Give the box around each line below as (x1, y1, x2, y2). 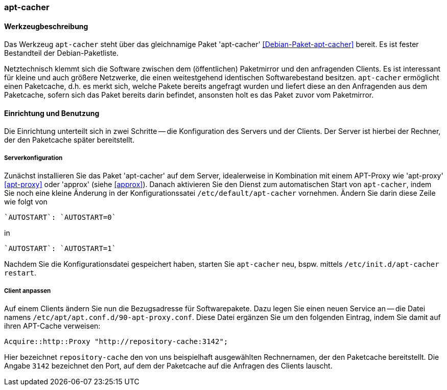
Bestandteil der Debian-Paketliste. (4, 49, 119, 58)
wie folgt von (4, 197, 48, 207)
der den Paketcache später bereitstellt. (4, 135, 135, 145)
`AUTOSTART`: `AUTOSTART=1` (4, 244, 116, 253)
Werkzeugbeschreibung (4, 21, 88, 31)
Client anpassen (4, 287, 51, 294)
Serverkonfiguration (4, 154, 63, 162)
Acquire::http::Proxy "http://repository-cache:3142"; (4, 337, 228, 346)
